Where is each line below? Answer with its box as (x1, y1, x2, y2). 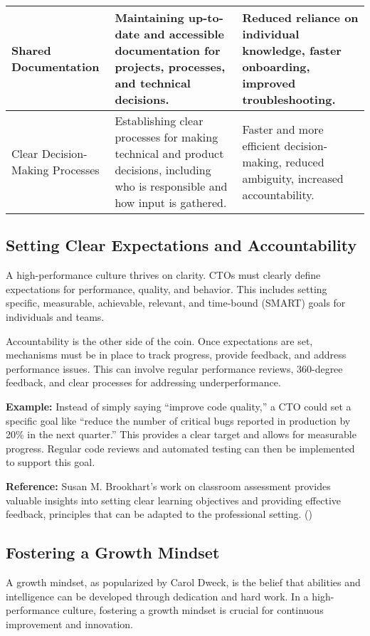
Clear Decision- (11, 145, 88, 161)
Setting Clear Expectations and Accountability (6, 234, 357, 256)
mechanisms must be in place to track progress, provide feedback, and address (6, 347, 347, 362)
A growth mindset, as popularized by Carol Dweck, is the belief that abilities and (6, 574, 361, 589)
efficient (242, 137, 281, 154)
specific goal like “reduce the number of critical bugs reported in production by (6, 413, 351, 428)
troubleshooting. (242, 91, 336, 107)
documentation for (115, 42, 221, 58)
